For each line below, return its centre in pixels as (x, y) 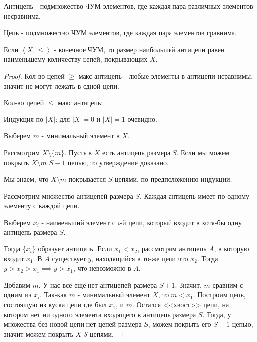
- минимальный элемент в (81, 136)
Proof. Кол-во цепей (34, 75)
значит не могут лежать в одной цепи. (62, 85)
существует (69, 258)
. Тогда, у (217, 314)
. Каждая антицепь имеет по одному (194, 195)
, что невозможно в (102, 268)
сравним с (228, 285)
